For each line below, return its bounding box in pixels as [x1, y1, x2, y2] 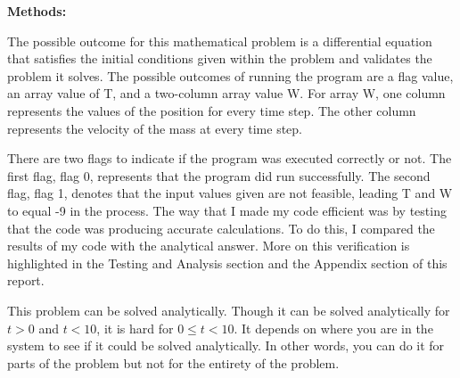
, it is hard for [96, 318, 174, 337]
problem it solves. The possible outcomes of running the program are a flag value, [7, 66, 454, 85]
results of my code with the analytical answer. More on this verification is [7, 236, 410, 255]
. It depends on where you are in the [234, 318, 433, 337]
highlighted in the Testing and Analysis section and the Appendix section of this [7, 253, 448, 272]
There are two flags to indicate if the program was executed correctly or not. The [7, 149, 452, 168]
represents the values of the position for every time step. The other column [7, 101, 416, 119]
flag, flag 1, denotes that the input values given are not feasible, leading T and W [7, 184, 453, 202]
